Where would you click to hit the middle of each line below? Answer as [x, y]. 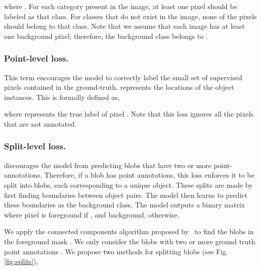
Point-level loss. [36, 58]
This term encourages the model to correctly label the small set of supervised [123, 77]
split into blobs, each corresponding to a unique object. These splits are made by [128, 184]
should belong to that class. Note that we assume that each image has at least [124, 26]
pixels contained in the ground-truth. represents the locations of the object [119, 87]
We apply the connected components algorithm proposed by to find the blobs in [129, 231]
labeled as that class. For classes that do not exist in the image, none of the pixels [130, 16]
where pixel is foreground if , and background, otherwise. [92, 214]
